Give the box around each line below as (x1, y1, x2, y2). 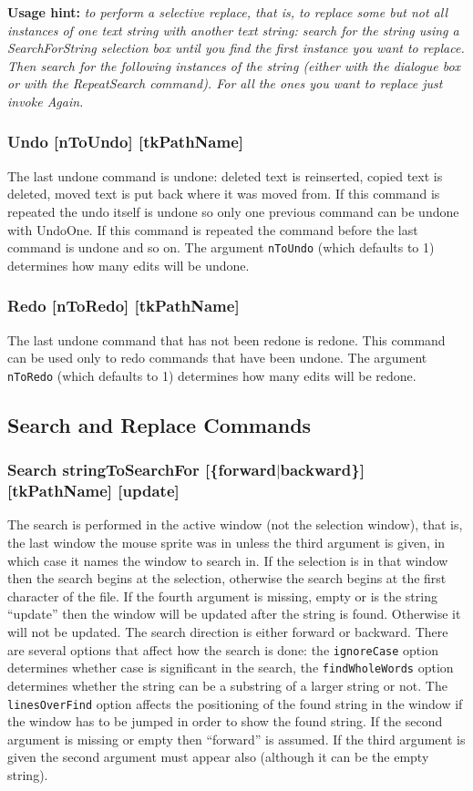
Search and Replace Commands (7, 410, 312, 438)
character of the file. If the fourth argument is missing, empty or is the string (7, 586, 437, 605)
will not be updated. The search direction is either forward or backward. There (7, 622, 448, 642)
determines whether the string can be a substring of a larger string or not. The (7, 675, 447, 694)
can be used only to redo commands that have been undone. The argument (7, 348, 427, 367)
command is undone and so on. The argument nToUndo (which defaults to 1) (7, 238, 435, 257)
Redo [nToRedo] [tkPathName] (7, 294, 240, 317)
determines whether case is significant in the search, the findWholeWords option (7, 658, 454, 677)
